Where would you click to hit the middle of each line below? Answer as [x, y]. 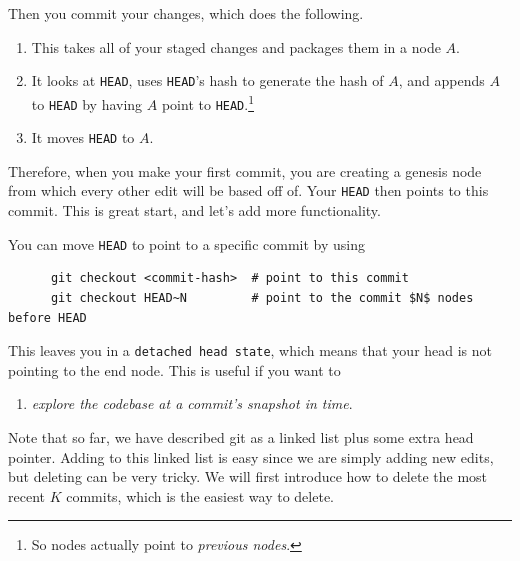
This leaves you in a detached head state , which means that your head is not [250, 350]
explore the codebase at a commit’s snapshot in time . [192, 403]
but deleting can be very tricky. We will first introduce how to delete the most [248, 476]
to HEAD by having [87, 103]
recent [26, 495]
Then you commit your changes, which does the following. [186, 13]
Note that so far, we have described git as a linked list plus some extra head [241, 436]
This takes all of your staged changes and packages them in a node [236, 46]
